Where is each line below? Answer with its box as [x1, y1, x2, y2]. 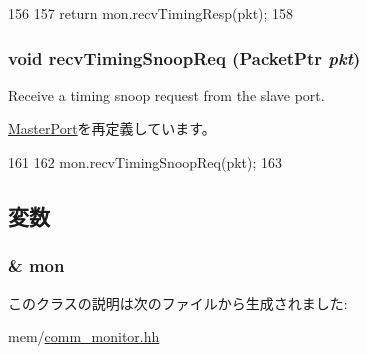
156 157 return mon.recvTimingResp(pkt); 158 [8, 3, 294, 23]
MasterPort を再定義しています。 [8, 118, 216, 139]
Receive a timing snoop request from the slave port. [8, 84, 325, 105]
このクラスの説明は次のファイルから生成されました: [8, 292, 348, 313]
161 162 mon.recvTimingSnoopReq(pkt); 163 [8, 152, 283, 172]
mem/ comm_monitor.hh [8, 326, 160, 347]
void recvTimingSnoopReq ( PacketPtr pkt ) [8, 45, 361, 70]
